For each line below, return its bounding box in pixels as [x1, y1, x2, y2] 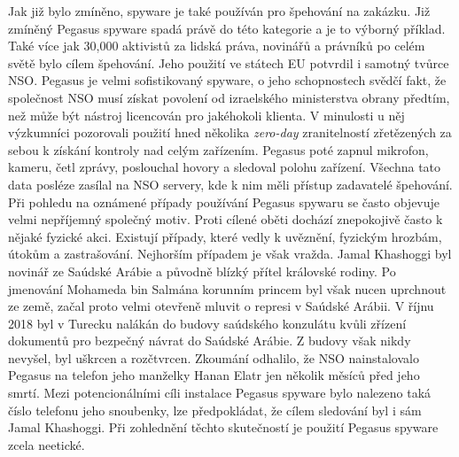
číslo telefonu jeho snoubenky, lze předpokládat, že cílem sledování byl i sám [8, 400, 422, 419]
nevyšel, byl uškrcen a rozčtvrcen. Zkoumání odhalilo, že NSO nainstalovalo [8, 348, 419, 367]
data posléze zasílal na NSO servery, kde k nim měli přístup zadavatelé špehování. [8, 174, 453, 193]
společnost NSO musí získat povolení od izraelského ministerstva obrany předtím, [8, 88, 450, 106]
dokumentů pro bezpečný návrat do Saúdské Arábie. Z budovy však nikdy [8, 331, 411, 350]
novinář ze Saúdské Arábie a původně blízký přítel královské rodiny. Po [8, 261, 396, 280]
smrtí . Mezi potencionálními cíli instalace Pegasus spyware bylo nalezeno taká [8, 383, 432, 402]
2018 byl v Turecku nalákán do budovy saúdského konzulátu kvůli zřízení [8, 314, 407, 332]
